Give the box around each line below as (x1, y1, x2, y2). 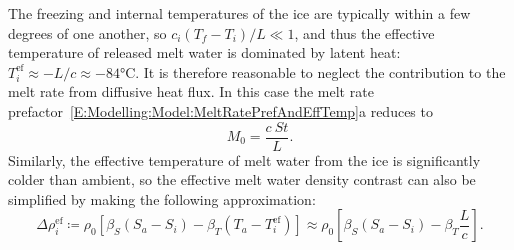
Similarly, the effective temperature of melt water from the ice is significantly (8, 149, 481, 170)
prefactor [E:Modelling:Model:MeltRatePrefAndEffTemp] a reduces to (8, 100, 433, 121)
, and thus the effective (294, 22, 435, 43)
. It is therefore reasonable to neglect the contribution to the (135, 61, 506, 82)
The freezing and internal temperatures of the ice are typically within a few (8, 3, 471, 23)
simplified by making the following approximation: (8, 188, 316, 209)
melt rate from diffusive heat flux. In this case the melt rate (8, 81, 374, 102)
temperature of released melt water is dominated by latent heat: (8, 42, 401, 63)
